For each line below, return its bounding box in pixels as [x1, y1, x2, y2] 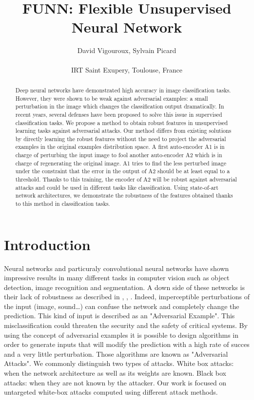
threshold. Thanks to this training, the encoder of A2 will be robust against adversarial [15, 175, 237, 183]
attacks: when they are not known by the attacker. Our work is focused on [4, 377, 227, 387]
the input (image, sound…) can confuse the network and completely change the [4, 301, 239, 311]
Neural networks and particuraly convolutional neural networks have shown [4, 263, 229, 273]
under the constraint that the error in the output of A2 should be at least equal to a [15, 167, 230, 175]
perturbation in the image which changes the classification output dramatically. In [15, 102, 224, 110]
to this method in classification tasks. [15, 200, 110, 208]
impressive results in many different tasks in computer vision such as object [4, 273, 230, 283]
